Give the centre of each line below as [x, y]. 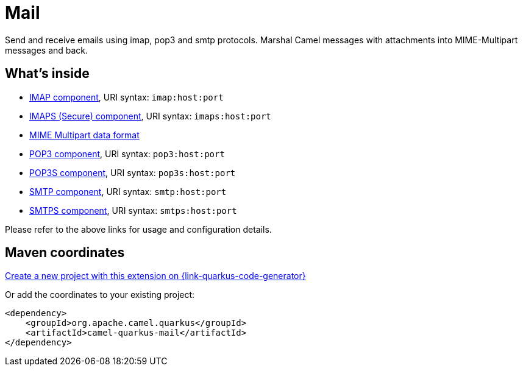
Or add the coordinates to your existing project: [100, 295]
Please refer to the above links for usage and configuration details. [138, 229]
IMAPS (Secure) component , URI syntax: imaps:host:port [150, 116]
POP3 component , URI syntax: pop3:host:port [127, 154]
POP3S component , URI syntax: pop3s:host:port [133, 172]
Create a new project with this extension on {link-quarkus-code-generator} [155, 276]
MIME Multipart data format [84, 135]
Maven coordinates [65, 253]
